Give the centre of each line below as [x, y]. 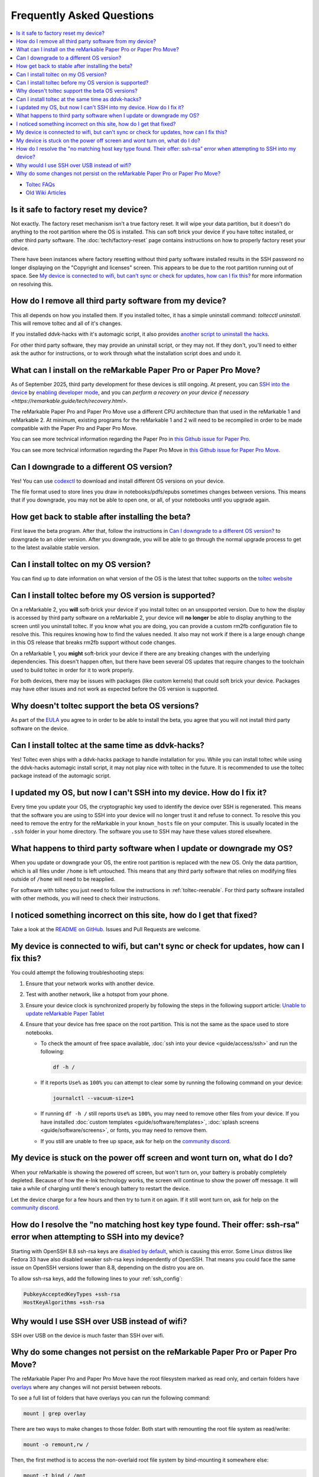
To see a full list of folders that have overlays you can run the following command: [110, 1398]
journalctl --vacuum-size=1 [93, 1098]
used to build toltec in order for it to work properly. [72, 670]
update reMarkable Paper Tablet [65, 1013]
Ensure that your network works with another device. [90, 983]
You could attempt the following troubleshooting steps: [78, 972]
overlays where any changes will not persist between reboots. [86, 1387]
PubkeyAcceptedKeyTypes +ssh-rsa [72, 1294]
